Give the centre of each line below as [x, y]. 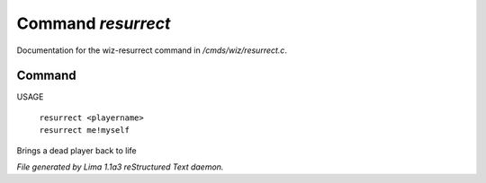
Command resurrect [94, 23]
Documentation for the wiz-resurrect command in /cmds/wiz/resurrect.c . [152, 50]
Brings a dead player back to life [76, 150]
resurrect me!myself [85, 131]
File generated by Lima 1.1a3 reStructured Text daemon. [120, 167]
